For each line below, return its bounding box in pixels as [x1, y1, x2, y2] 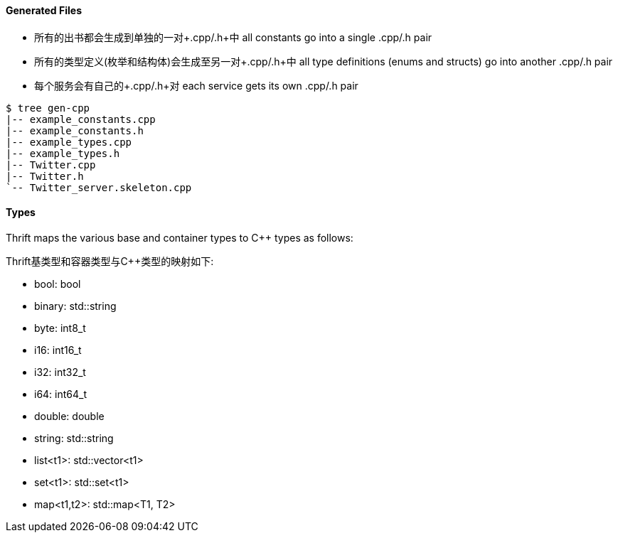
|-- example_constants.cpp [6, 113, 156, 125]
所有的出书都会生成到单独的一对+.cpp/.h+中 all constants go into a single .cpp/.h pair [34, 31, 432, 43]
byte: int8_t [34, 321, 86, 334]
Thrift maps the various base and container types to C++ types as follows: [6, 231, 353, 244]
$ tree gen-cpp [6, 102, 90, 114]
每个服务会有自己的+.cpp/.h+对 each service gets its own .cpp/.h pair [34, 79, 358, 92]
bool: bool [34, 277, 81, 290]
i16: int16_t [34, 343, 82, 356]
